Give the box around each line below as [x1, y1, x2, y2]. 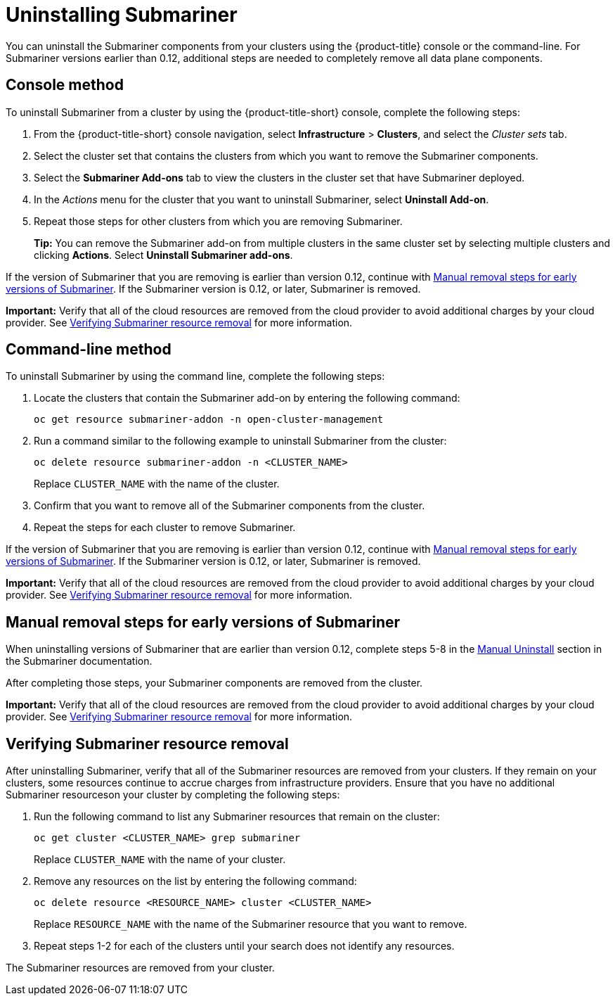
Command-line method [6, 340, 171, 359]
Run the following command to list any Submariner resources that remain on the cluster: [34, 810, 440, 823]
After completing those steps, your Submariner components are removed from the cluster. [6, 677, 423, 689]
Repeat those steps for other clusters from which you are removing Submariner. [34, 215, 403, 227]
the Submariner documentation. [6, 655, 153, 668]
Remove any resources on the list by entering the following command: [34, 875, 357, 888]
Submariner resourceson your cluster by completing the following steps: [6, 789, 340, 801]
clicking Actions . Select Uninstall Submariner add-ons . [34, 248, 293, 261]
